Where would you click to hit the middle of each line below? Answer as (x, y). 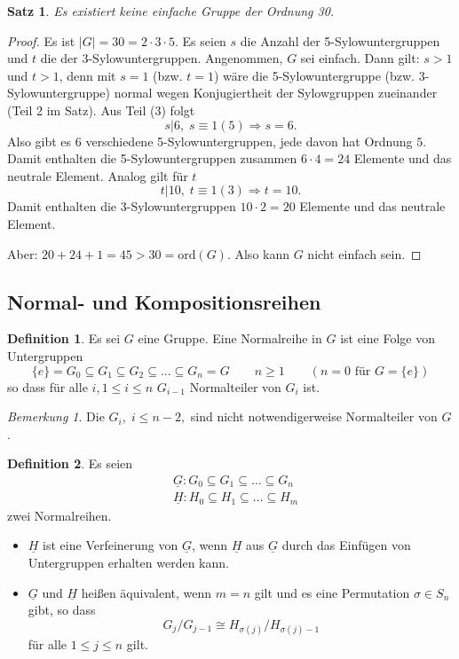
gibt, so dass (62, 610)
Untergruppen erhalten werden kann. (128, 563)
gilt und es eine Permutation (332, 592)
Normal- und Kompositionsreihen (164, 301)
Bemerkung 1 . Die (56, 416)
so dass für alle (47, 386)
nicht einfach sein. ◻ (364, 253)
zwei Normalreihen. (59, 515)
